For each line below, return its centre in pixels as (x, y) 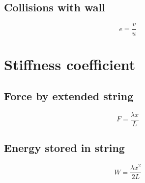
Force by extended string (69, 96)
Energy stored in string (64, 148)
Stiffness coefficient (70, 64)
